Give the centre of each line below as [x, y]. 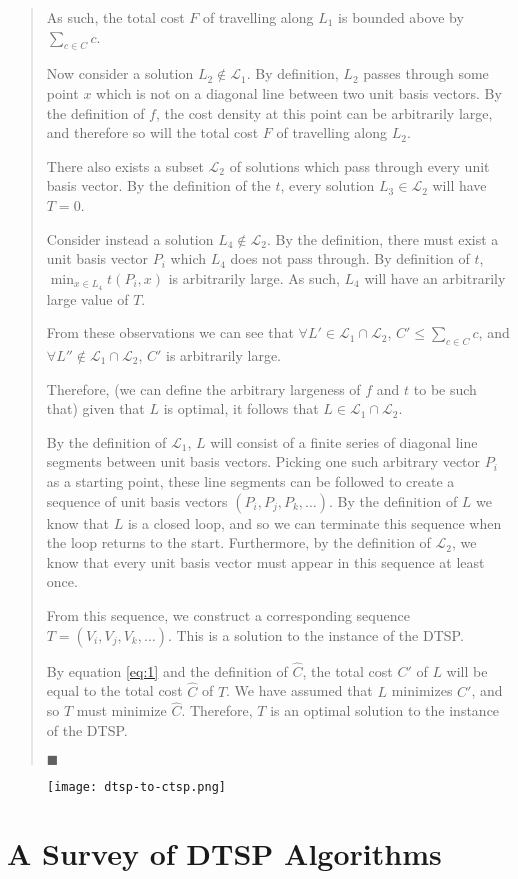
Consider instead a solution [130, 238]
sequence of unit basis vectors [137, 500]
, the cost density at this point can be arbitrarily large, [324, 112]
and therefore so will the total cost [152, 132]
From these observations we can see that [170, 332]
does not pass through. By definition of [350, 258]
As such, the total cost [115, 17]
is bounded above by [401, 17]
